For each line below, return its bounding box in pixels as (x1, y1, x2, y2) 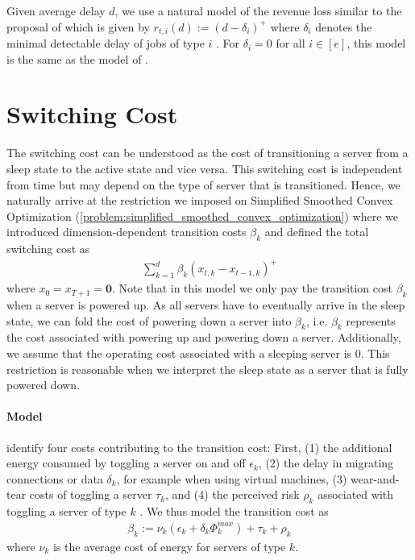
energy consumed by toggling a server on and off (6, 454, 246, 471)
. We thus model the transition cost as (139, 503, 329, 520)
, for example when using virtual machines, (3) (116, 470, 347, 487)
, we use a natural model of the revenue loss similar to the (114, 2, 402, 19)
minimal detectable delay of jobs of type (6, 35, 205, 52)
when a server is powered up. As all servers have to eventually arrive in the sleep (6, 297, 405, 313)
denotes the (315, 18, 372, 35)
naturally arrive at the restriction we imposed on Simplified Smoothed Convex (6, 192, 393, 209)
